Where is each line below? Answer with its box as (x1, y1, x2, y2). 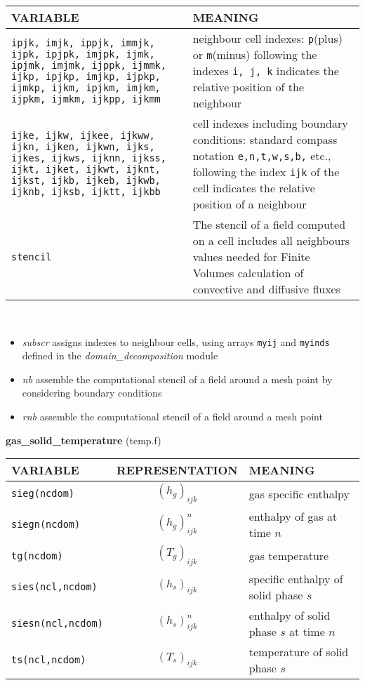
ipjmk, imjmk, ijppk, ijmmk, (11, 59, 166, 71)
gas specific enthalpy (248, 485, 350, 502)
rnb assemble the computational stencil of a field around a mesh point (22, 409, 323, 424)
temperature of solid (248, 643, 349, 660)
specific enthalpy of (248, 570, 343, 587)
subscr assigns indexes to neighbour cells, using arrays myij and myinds (22, 334, 330, 349)
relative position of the (192, 79, 305, 95)
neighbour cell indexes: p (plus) (192, 30, 343, 46)
